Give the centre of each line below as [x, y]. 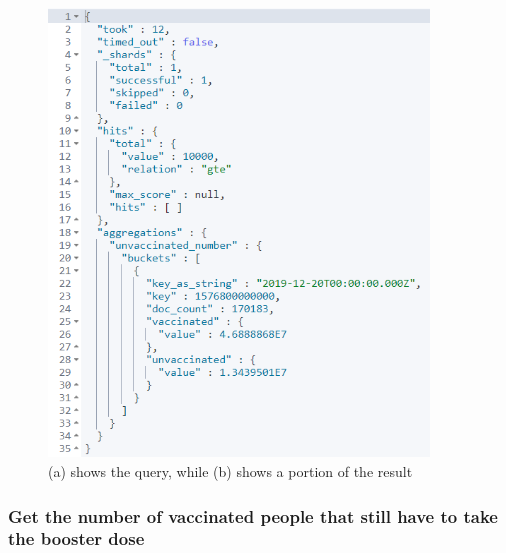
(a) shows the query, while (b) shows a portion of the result [230, 471]
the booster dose [76, 538]
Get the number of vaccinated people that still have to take [253, 515]
